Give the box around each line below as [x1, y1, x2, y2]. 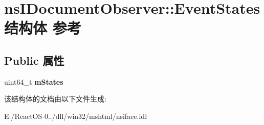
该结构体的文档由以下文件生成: [4, 93, 106, 104]
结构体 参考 [4, 17, 81, 38]
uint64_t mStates [4, 76, 63, 87]
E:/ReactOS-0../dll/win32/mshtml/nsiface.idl [4, 110, 147, 121]
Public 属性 [4, 52, 64, 68]
